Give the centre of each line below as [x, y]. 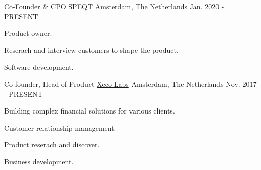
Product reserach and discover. [52, 145]
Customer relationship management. [60, 127]
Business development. [39, 161]
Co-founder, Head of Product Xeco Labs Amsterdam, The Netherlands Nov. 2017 [130, 83]
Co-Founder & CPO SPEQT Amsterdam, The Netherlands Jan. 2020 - [114, 6]
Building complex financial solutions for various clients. [90, 111]
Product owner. [28, 33]
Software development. [39, 67]
